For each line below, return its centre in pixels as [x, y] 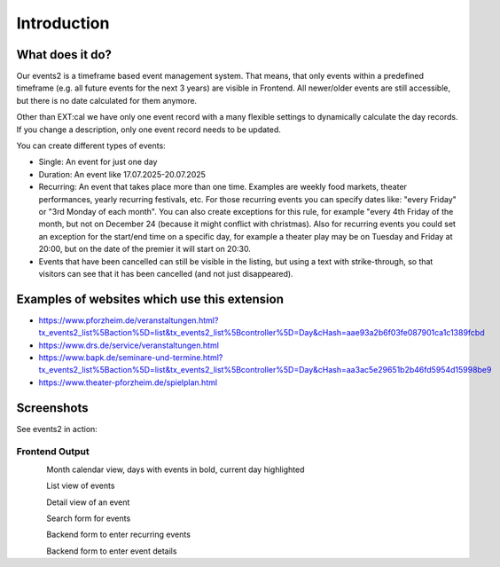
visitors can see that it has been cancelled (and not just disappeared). [166, 273]
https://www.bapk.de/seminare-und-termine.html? [131, 358]
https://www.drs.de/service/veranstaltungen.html [129, 345]
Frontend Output [53, 452]
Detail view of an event [88, 502]
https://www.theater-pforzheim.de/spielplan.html [128, 382]
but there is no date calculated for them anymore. [107, 100]
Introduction [63, 23]
